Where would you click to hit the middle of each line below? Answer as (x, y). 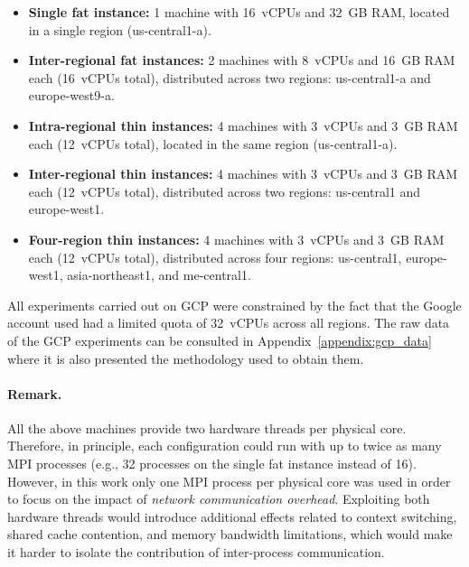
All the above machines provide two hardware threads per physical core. (207, 428)
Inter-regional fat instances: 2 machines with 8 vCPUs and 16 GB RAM (242, 60)
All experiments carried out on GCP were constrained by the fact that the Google (234, 305)
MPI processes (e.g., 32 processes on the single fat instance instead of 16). (212, 464)
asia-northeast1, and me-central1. (159, 275)
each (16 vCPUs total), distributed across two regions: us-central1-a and (230, 77)
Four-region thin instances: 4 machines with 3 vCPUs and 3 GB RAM (236, 239)
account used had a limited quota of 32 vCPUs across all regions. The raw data (229, 323)
